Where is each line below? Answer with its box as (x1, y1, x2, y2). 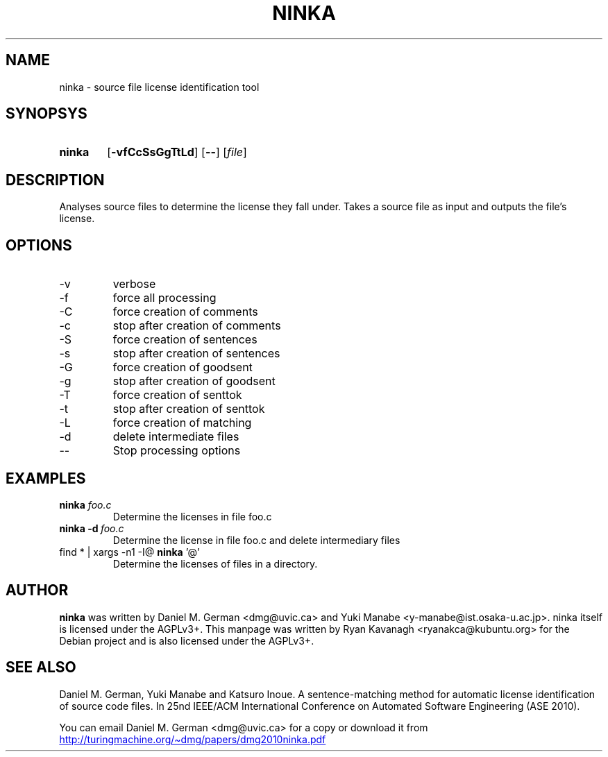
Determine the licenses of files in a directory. (112, 557, 318, 570)
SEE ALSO (6, 658, 76, 677)
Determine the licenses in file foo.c (112, 510, 272, 522)
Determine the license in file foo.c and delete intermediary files (112, 534, 400, 546)
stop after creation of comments (112, 318, 281, 333)
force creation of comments (112, 305, 258, 319)
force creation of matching (112, 416, 252, 430)
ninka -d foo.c (59, 522, 124, 534)
